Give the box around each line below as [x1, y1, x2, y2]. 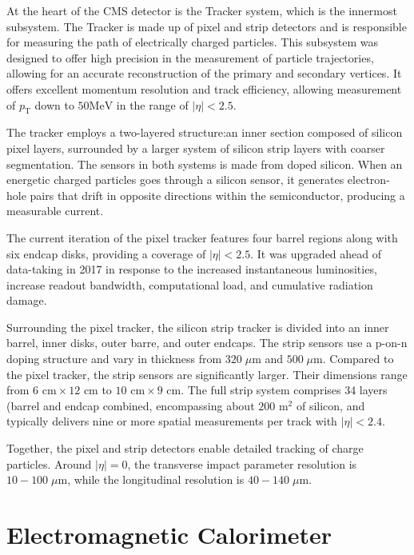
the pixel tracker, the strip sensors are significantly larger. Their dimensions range [6, 365, 408, 382]
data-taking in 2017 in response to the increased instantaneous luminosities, [6, 261, 377, 277]
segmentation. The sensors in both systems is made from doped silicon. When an [6, 155, 403, 172]
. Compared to [322, 350, 394, 367]
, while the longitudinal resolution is [67, 471, 245, 488]
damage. [6, 292, 47, 309]
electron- [347, 171, 390, 188]
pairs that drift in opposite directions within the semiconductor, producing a [30, 186, 405, 203]
